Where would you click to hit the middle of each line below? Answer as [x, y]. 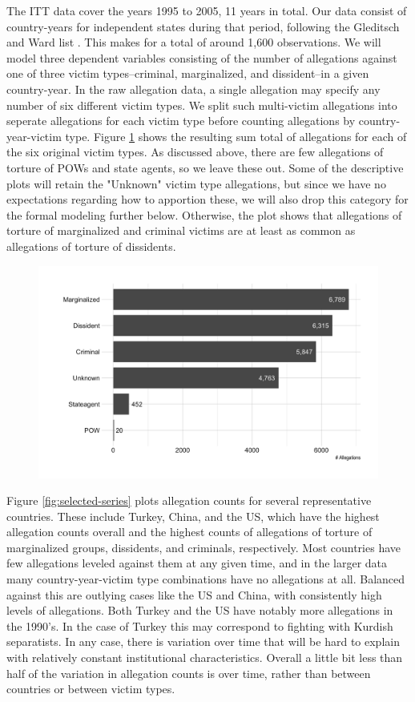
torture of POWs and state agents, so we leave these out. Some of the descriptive [205, 167]
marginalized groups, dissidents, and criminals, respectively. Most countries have [203, 547]
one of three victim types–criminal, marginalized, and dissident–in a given [188, 73]
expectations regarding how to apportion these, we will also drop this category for [207, 199]
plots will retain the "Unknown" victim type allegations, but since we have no [196, 183]
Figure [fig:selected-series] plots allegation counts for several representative [189, 500]
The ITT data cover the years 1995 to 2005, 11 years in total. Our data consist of [207, 10]
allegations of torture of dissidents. [91, 246]
